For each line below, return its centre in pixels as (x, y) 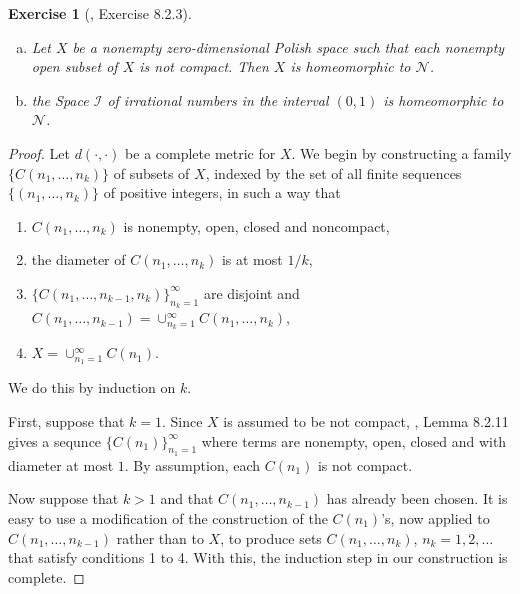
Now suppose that (63, 498)
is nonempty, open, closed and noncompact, (256, 225)
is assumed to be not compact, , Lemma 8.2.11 (366, 421)
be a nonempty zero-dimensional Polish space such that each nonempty (288, 46)
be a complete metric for (200, 152)
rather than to (160, 537)
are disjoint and (251, 292)
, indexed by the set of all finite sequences (333, 172)
